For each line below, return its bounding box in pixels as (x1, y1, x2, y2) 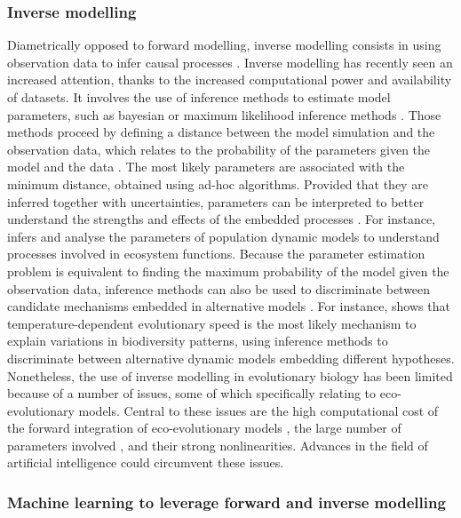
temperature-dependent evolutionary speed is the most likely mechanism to (7, 314, 417, 332)
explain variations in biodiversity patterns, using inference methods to (7, 331, 388, 350)
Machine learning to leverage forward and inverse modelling (7, 490, 446, 513)
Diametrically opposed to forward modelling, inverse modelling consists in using (7, 36, 441, 54)
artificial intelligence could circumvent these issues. (7, 453, 284, 472)
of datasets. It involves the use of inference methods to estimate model (7, 88, 391, 106)
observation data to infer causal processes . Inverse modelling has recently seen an (7, 52, 453, 71)
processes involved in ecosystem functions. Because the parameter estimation (7, 244, 425, 263)
